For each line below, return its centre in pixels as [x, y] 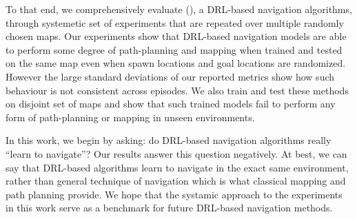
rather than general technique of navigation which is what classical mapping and [176, 181]
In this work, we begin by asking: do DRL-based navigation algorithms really [169, 140]
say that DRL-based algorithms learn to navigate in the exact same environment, [177, 167]
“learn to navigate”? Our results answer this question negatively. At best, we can [176, 153]
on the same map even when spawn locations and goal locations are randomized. [176, 63]
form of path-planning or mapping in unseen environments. [130, 117]
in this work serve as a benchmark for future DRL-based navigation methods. [169, 208]
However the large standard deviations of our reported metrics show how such [170, 76]
